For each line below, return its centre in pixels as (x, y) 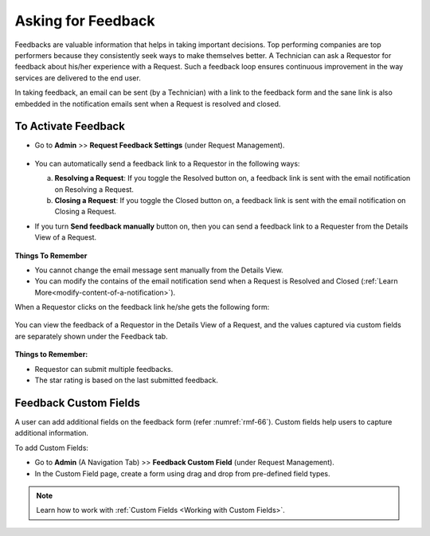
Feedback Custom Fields (78, 403)
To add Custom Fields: (52, 448)
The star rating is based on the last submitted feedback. (127, 380)
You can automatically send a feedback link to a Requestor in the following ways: (167, 163)
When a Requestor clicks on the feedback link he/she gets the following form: (142, 307)
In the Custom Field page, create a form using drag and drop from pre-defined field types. (182, 473)
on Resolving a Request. (94, 189)
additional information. (52, 433)
